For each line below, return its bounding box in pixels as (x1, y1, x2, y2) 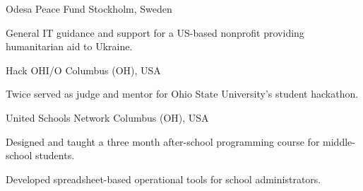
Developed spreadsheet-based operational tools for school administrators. (6, 171, 321, 186)
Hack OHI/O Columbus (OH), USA (6, 62, 161, 77)
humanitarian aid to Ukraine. (6, 39, 133, 54)
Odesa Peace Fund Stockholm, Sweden (6, 1, 172, 16)
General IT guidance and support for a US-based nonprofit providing (6, 25, 304, 40)
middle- (323, 134, 355, 149)
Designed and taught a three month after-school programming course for (6, 134, 320, 149)
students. (35, 148, 75, 163)
